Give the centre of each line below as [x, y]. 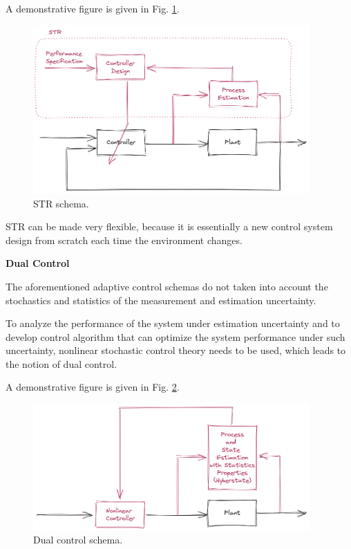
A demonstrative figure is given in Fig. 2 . [93, 387]
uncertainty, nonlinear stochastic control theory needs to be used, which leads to [176, 350]
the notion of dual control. [61, 363]
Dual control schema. [78, 540]
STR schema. [61, 203]
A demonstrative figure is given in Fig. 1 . [93, 8]
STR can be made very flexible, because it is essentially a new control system [169, 226]
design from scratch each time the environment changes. [124, 240]
